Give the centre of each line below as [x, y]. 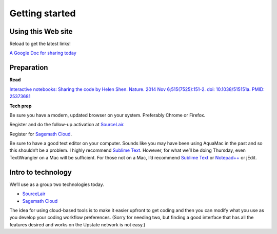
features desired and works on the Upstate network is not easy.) [77, 224]
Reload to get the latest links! [40, 44]
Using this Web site [41, 31]
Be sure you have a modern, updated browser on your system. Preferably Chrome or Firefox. [107, 115]
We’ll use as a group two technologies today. [57, 184]
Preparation [29, 68]
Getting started [43, 13]
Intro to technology [41, 172]
